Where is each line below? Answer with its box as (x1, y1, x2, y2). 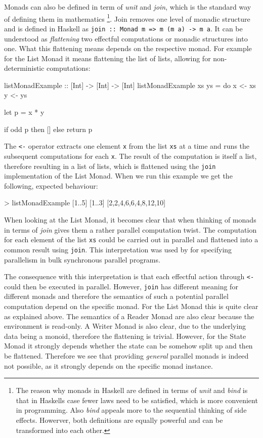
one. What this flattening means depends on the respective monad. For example (4, 43, 252, 54)
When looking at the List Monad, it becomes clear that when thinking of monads (4, 214, 256, 225)
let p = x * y (4, 107, 45, 117)
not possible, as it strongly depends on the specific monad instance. (4, 360, 213, 371)
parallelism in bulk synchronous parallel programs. (4, 254, 160, 265)
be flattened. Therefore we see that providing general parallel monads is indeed (4, 350, 249, 361)
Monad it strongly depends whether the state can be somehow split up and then (4, 340, 253, 351)
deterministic (4, 63, 45, 73)
